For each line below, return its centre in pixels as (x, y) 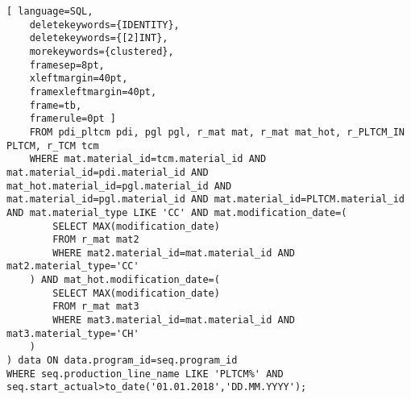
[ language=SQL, (50, 11)
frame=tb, (56, 105)
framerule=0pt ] (73, 119)
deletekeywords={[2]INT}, (99, 38)
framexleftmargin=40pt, (93, 91)
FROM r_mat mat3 (96, 307)
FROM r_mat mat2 (96, 240)
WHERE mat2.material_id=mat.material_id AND (174, 253)
